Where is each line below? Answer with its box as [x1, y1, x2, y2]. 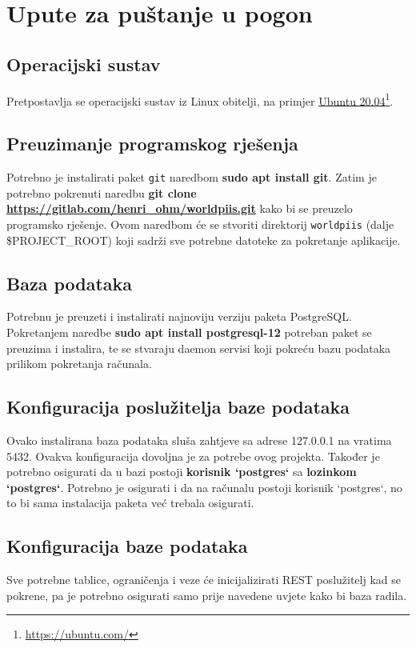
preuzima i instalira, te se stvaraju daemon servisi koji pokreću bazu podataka [6, 339, 391, 356]
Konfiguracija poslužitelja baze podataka [6, 394, 350, 419]
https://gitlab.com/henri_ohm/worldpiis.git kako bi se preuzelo [6, 200, 353, 217]
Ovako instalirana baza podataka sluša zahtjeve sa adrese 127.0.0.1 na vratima [6, 431, 392, 448]
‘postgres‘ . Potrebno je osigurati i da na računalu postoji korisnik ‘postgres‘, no [6, 478, 402, 495]
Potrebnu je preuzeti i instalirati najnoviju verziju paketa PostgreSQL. [6, 308, 352, 325]
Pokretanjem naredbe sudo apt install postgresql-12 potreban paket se [6, 323, 372, 340]
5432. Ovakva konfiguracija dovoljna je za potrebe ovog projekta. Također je [6, 447, 380, 464]
